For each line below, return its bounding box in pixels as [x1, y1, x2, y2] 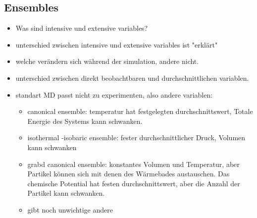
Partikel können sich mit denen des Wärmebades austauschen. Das [27, 168, 230, 179]
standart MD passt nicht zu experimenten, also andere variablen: [15, 89, 213, 100]
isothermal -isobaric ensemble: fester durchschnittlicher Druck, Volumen [27, 132, 246, 143]
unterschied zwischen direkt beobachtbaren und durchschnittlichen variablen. [15, 72, 249, 83]
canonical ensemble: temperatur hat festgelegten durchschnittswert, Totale [27, 106, 253, 116]
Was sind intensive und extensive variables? [15, 23, 148, 33]
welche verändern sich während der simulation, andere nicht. [15, 56, 199, 66]
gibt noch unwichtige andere [27, 204, 113, 215]
